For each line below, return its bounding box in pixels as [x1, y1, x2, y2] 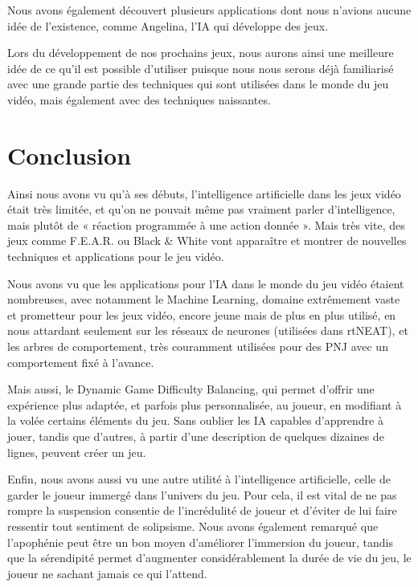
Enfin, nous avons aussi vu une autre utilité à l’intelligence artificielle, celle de [7, 471, 391, 487]
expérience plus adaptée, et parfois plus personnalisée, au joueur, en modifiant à [7, 396, 402, 413]
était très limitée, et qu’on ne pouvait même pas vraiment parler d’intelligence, [7, 201, 395, 218]
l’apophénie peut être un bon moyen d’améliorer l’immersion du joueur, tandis [7, 533, 393, 550]
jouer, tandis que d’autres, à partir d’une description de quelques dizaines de [7, 428, 384, 444]
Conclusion [7, 138, 132, 171]
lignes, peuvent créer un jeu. [7, 443, 146, 460]
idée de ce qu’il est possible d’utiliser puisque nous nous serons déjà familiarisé [7, 59, 394, 76]
